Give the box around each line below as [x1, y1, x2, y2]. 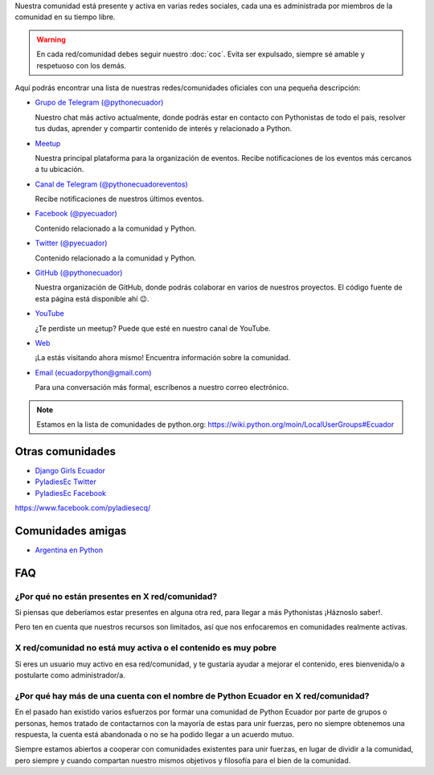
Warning [36, 35, 66, 44]
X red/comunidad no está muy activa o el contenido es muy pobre [14, 642, 277, 654]
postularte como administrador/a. [14, 670, 126, 679]
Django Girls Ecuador [35, 465, 106, 475]
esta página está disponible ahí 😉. [35, 293, 149, 303]
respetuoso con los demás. [36, 60, 127, 70]
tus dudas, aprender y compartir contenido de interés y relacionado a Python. [35, 124, 293, 133]
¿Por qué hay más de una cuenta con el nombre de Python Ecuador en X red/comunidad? [14, 690, 370, 701]
